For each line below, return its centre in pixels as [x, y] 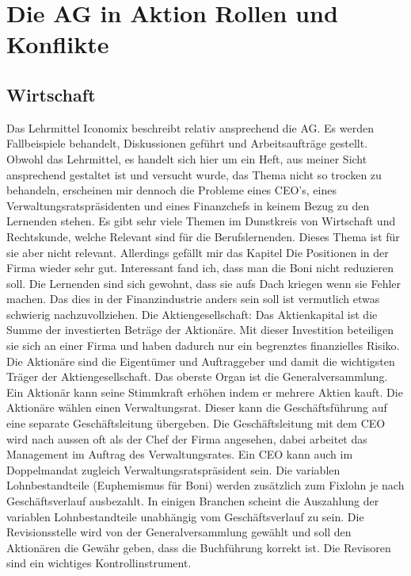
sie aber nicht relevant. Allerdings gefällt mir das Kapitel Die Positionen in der [198, 252]
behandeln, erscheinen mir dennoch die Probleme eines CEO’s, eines [171, 190]
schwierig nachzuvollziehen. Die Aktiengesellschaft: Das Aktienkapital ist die [192, 314]
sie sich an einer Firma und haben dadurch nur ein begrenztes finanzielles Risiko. [203, 346]
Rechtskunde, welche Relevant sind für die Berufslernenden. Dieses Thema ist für [203, 236]
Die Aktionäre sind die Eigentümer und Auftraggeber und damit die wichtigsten [201, 361]
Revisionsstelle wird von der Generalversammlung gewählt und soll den [179, 532]
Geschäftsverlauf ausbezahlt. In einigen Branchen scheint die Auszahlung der [193, 501]
